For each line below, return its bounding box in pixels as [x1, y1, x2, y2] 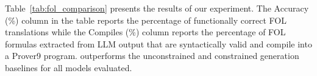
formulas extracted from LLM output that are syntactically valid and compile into [5, 37, 312, 50]
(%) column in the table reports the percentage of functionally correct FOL [5, 13, 287, 26]
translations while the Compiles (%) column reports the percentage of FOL [5, 26, 286, 38]
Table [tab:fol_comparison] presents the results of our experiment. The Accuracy [5, 2, 309, 14]
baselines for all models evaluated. [5, 61, 132, 74]
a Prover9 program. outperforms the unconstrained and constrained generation [5, 49, 299, 62]
